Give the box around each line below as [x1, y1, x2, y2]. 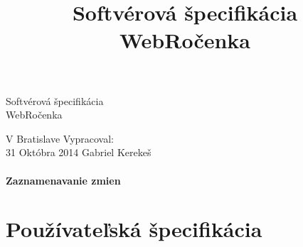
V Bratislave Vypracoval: [6, 131, 115, 146]
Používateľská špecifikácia [6, 214, 262, 243]
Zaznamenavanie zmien [6, 172, 121, 187]
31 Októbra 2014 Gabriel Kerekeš [6, 145, 151, 160]
